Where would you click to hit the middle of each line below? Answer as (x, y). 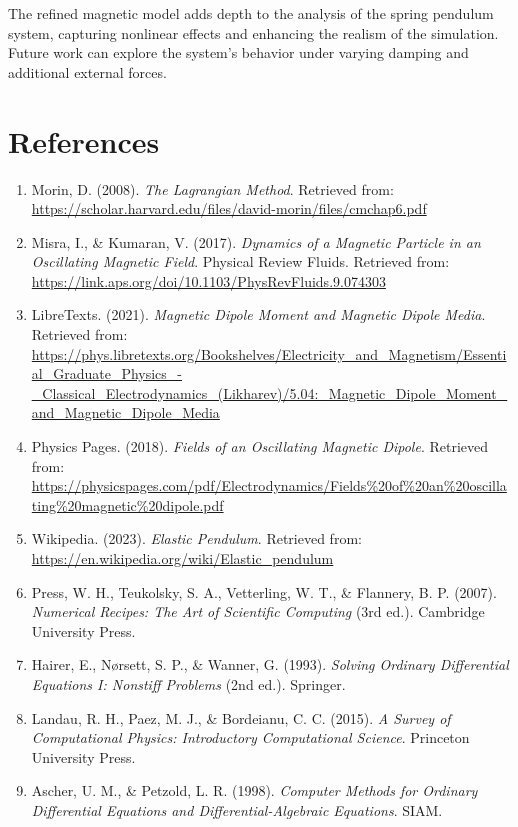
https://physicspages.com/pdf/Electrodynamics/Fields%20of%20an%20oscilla (269, 485)
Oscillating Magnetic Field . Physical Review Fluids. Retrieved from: (240, 261)
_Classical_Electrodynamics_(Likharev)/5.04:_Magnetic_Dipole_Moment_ (269, 392)
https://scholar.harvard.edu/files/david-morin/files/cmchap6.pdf (229, 208)
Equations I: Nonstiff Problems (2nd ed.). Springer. (188, 683)
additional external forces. (87, 71)
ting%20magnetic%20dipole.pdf (127, 504)
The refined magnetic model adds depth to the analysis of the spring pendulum (251, 13)
